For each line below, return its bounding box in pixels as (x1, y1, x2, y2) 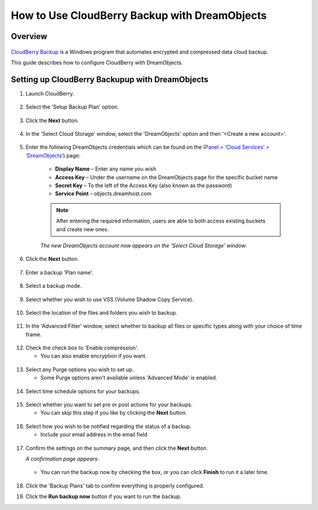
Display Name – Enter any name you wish (55, 165, 157, 172)
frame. (25, 331, 42, 338)
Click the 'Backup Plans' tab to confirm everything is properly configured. (25, 482, 204, 489)
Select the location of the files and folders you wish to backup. (25, 309, 178, 316)
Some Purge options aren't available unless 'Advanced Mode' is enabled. (40, 374, 217, 381)
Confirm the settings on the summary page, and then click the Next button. (25, 444, 208, 452)
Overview (11, 31, 48, 41)
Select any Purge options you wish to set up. (25, 366, 134, 373)
